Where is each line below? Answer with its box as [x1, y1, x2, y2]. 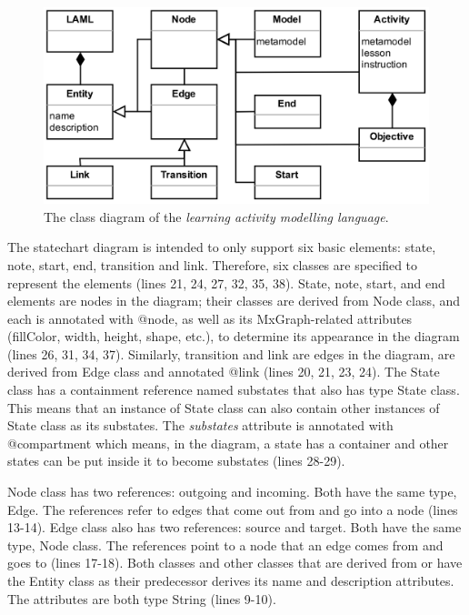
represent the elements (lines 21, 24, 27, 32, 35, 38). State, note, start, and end [7, 273, 445, 292]
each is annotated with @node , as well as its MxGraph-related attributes [7, 308, 413, 328]
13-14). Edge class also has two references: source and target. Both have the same [7, 518, 462, 537]
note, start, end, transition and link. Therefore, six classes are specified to [7, 255, 418, 274]
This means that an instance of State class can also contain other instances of [7, 398, 440, 417]
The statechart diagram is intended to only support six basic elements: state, [7, 237, 436, 257]
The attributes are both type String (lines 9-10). [7, 589, 276, 608]
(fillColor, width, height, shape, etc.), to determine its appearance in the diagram [7, 327, 460, 346]
